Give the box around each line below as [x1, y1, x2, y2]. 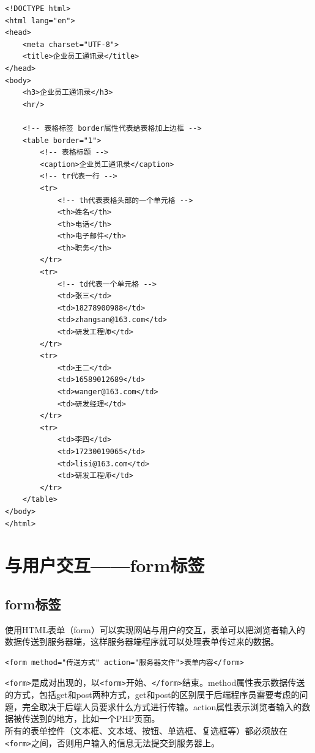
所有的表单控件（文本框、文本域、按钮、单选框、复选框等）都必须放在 [5, 724, 287, 736]
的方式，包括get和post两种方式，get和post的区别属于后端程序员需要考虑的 [5, 688, 300, 701]
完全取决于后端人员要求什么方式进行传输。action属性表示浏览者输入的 [21, 700, 302, 713]
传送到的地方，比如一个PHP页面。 [21, 712, 160, 725]
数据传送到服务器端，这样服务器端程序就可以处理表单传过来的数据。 [5, 635, 279, 648]
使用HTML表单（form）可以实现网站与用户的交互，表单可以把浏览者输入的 [5, 623, 305, 636]
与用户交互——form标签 [5, 553, 205, 578]
